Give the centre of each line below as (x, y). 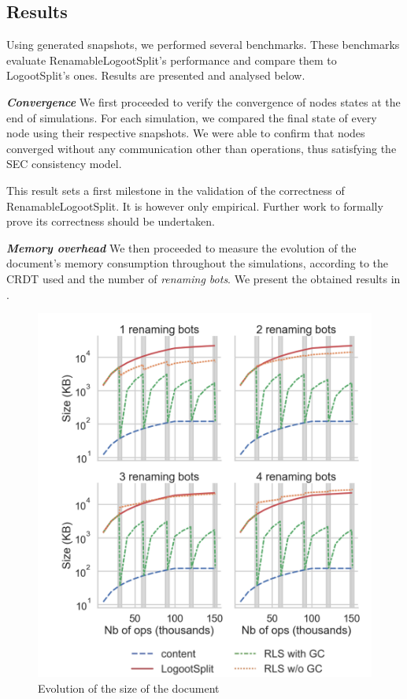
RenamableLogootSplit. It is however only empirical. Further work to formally (195, 206)
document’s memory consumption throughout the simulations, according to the (198, 263)
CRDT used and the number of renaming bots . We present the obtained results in (203, 278)
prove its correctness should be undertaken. (111, 221)
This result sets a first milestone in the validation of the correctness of (176, 190)
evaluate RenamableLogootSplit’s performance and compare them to (172, 60)
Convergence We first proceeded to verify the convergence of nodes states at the (203, 101)
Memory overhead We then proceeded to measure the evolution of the (181, 247)
